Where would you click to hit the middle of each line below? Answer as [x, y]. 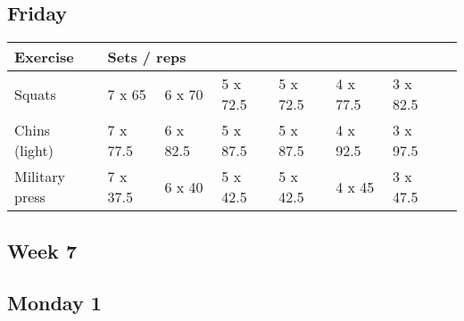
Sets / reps [147, 57]
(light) [34, 151]
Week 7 [42, 250]
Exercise [44, 57]
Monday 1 [54, 303]
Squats [35, 94]
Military [40, 177]
